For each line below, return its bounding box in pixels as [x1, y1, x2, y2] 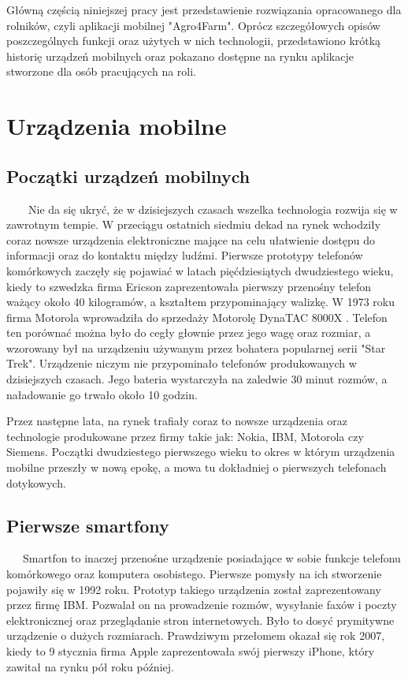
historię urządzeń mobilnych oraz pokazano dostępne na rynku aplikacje [6, 47, 354, 64]
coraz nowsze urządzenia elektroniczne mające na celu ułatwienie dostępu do [6, 231, 376, 248]
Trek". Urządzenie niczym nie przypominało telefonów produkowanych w [6, 355, 357, 372]
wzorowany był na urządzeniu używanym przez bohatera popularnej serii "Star [6, 339, 386, 356]
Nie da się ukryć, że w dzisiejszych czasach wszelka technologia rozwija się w [28, 200, 398, 217]
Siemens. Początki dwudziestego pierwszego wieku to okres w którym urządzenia [6, 443, 395, 460]
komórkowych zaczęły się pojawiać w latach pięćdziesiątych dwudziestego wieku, [6, 262, 394, 278]
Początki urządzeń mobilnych [6, 163, 250, 188]
